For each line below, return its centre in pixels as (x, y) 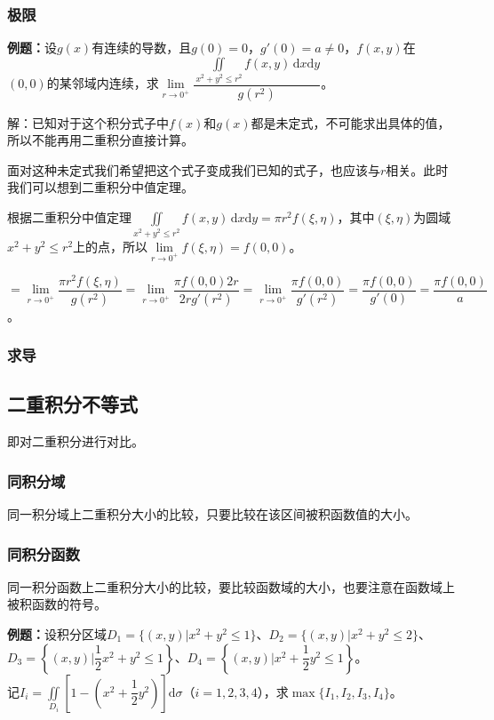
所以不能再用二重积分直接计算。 (100, 140)
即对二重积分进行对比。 (76, 441)
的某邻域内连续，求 (103, 83)
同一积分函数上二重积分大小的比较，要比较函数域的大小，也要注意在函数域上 (231, 586)
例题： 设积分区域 (57, 634)
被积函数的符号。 (57, 604)
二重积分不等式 (72, 404)
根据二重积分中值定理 (69, 216)
